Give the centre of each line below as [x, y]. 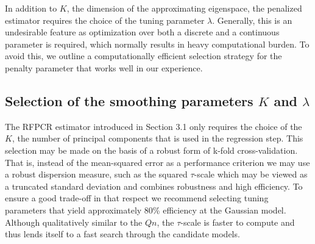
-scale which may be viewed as [251, 174]
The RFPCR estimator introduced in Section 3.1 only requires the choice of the [154, 126]
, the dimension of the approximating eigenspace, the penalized [184, 8]
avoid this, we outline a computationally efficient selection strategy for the [143, 56]
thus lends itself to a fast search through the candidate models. [122, 234]
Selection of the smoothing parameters [129, 100]
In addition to [31, 8]
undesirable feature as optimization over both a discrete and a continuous [142, 32]
